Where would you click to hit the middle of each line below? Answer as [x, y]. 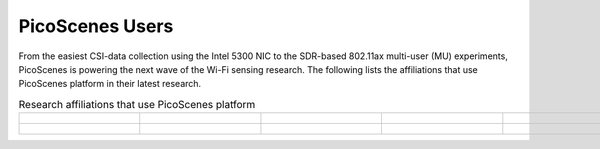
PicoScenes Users [96, 26]
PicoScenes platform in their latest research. [110, 84]
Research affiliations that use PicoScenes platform [137, 104]
